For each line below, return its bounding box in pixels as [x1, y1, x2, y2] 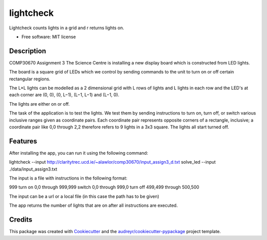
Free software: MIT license [21, 34, 76, 40]
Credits [9, 216, 33, 224]
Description [9, 47, 46, 55]
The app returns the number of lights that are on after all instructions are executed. [9, 202, 178, 208]
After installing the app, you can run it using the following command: [9, 150, 148, 156]
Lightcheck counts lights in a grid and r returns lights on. [9, 25, 125, 31]
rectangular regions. [9, 76, 50, 82]
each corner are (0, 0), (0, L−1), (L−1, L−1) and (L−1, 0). [9, 92, 120, 98]
